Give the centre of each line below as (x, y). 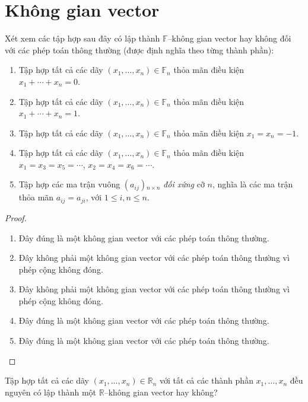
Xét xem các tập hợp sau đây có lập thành (82, 38)
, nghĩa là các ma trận (253, 184)
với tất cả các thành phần (207, 380)
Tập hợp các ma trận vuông (69, 184)
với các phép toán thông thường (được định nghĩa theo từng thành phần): (139, 50)
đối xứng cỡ (184, 184)
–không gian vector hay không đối (229, 38)
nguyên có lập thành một (51, 392)
